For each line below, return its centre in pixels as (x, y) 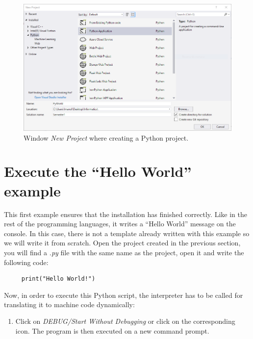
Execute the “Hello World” (98, 171)
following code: (26, 262)
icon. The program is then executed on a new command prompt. (112, 330)
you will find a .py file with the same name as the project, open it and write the (124, 252)
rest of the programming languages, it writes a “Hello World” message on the (120, 224)
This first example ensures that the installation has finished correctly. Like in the (126, 214)
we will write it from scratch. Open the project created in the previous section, (122, 243)
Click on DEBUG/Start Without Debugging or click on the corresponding (125, 321)
